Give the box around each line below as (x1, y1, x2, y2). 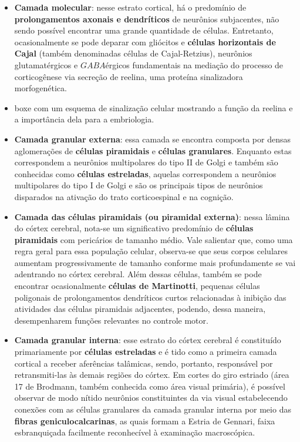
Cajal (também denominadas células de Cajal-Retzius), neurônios (14, 47, 252, 59)
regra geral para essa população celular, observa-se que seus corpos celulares (14, 245, 288, 257)
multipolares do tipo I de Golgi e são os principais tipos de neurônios (14, 179, 263, 191)
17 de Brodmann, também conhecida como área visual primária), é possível (14, 380, 285, 392)
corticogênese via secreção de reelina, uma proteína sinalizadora (14, 70, 243, 82)
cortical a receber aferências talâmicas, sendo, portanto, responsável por (14, 357, 273, 369)
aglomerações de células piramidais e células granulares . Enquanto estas (14, 144, 292, 157)
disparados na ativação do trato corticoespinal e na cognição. (14, 190, 234, 202)
